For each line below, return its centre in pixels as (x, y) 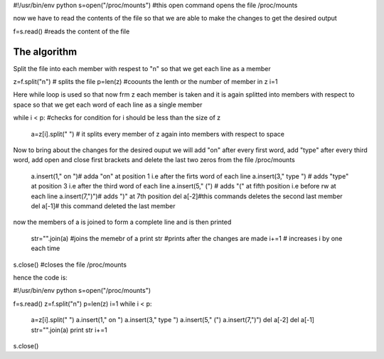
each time (46, 248)
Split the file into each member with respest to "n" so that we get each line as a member (142, 68)
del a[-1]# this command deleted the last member (103, 205)
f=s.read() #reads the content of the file (71, 31)
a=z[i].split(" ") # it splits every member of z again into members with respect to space (158, 134)
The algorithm (45, 52)
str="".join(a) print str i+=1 (69, 330)
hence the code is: (40, 277)
